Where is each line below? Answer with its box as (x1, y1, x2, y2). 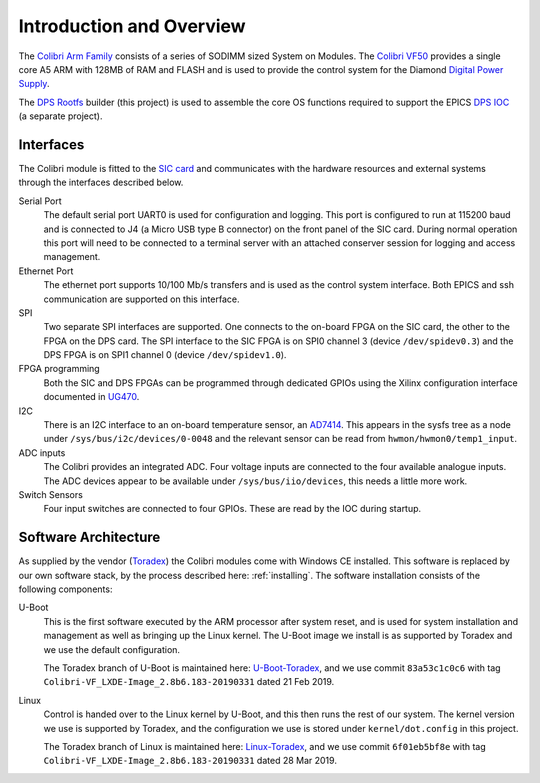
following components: (18, 583, 113, 595)
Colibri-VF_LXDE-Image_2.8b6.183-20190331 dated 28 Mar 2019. (43, 755, 337, 767)
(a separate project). (18, 110, 103, 122)
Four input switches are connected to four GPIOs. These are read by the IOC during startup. (43, 503, 422, 515)
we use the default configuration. (43, 643, 180, 655)
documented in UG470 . (43, 391, 140, 403)
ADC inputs (18, 446, 66, 459)
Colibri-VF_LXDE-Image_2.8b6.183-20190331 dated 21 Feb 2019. (43, 676, 335, 688)
